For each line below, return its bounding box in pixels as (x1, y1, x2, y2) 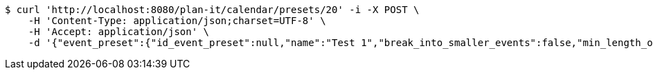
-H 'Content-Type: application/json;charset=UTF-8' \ (28, 15, 326, 26)
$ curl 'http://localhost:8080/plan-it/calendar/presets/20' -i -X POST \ (5, 4, 420, 15)
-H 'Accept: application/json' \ (28, 26, 210, 37)
